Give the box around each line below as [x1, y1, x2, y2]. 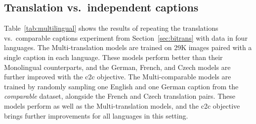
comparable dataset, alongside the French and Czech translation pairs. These [4, 91, 235, 101]
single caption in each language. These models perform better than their [4, 52, 223, 62]
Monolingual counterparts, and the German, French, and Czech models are [4, 62, 231, 72]
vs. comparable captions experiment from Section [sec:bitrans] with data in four [4, 32, 248, 43]
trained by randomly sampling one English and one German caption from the [4, 81, 239, 91]
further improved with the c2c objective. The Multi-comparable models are [4, 71, 231, 82]
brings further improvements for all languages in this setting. [4, 110, 188, 121]
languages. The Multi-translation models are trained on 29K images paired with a [4, 42, 252, 53]
